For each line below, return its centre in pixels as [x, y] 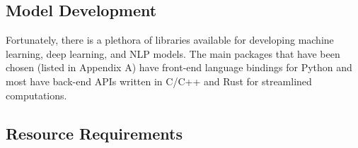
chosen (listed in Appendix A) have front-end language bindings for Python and [179, 67]
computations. [36, 95]
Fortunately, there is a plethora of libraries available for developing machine [170, 40]
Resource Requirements [94, 133]
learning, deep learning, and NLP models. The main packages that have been [173, 53]
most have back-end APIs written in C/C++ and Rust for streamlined [159, 81]
